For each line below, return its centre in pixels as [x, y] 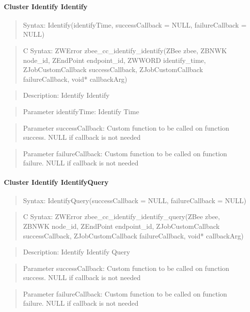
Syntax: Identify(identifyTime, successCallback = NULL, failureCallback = [135, 24]
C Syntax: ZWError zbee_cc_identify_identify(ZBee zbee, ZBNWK [125, 50]
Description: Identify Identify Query [77, 252]
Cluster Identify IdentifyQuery [56, 182]
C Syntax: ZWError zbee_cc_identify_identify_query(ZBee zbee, [121, 216]
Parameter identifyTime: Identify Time [81, 111]
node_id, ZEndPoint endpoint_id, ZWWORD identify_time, [114, 60]
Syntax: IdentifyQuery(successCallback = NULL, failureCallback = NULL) [135, 200]
